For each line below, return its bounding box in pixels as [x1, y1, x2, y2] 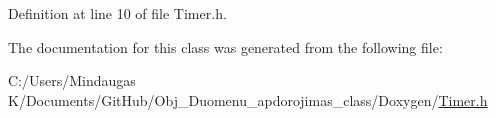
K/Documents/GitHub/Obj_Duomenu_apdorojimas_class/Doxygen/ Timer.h [8, 89, 488, 110]
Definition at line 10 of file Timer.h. [8, 3, 227, 23]
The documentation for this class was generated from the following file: [8, 36, 443, 57]
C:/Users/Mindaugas [8, 70, 136, 91]
